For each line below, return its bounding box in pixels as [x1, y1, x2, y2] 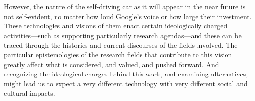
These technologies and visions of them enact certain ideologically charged [4, 21, 227, 31]
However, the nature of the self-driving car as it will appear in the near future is [4, 1, 246, 11]
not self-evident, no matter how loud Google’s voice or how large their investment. [4, 11, 252, 21]
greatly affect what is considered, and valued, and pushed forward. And [4, 59, 219, 69]
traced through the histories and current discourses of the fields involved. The [4, 40, 238, 50]
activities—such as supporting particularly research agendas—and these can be [4, 30, 242, 40]
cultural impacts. [4, 88, 55, 98]
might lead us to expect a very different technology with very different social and [4, 78, 248, 88]
